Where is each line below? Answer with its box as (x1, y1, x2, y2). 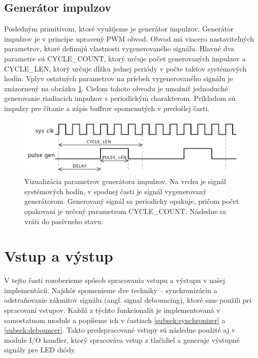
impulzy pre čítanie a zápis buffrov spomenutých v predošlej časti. (4, 102, 210, 113)
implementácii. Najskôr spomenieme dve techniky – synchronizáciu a (4, 284, 217, 295)
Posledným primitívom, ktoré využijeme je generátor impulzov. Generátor (4, 23, 234, 34)
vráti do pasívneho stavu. (24, 216, 103, 226)
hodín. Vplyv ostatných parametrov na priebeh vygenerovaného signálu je (4, 73, 233, 84)
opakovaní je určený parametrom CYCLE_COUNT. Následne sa (24, 205, 227, 216)
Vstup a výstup (4, 245, 113, 266)
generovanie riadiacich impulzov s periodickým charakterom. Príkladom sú (4, 93, 236, 103)
